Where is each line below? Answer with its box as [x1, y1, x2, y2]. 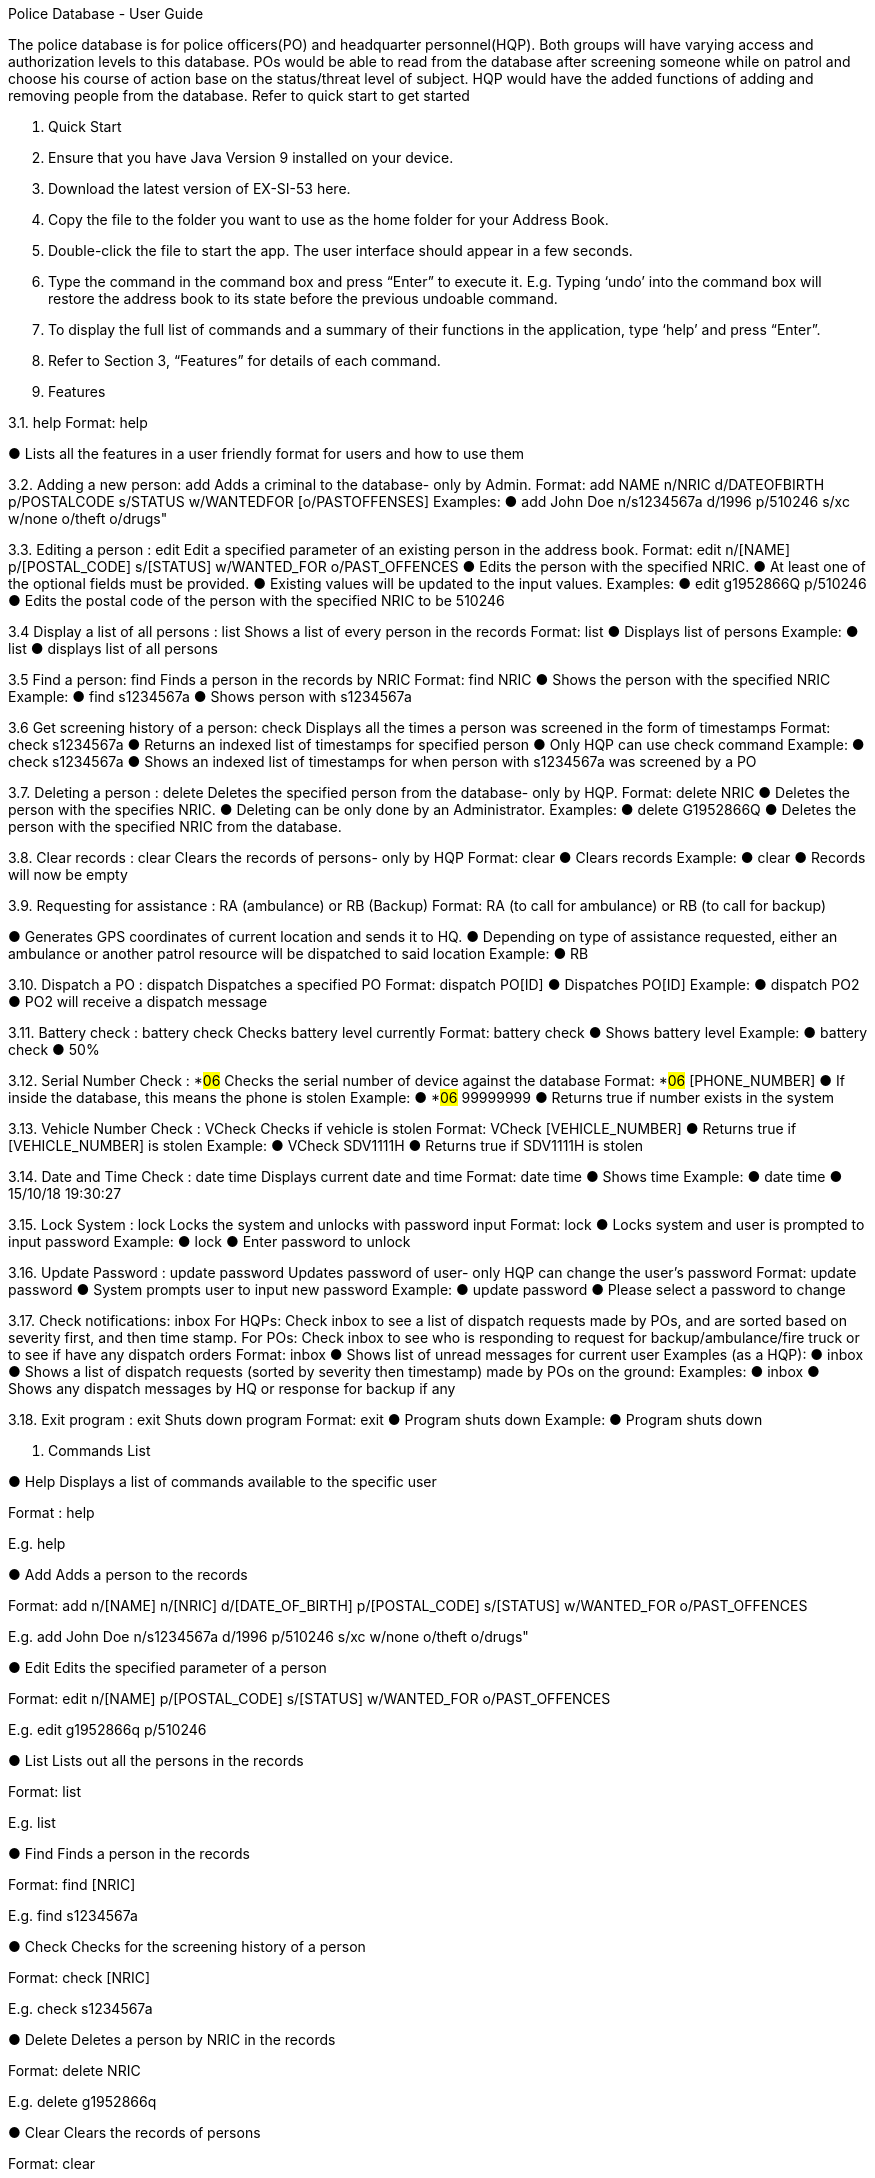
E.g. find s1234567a [8, 1907, 138, 1924]
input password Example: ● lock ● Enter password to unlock [8, 1233, 411, 1250]
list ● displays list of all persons [8, 640, 218, 657]
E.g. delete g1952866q [8, 2093, 157, 2110]
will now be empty [8, 866, 128, 883]
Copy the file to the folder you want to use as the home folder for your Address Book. [48, 211, 609, 228]
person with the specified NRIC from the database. [8, 818, 342, 835]
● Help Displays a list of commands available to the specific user [8, 1473, 437, 1490]
